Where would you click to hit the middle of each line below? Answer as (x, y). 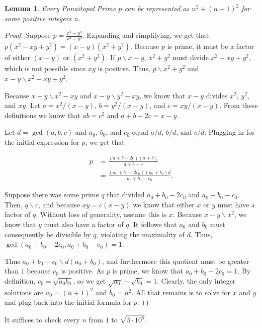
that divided (126, 195)
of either (17, 57)
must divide (191, 57)
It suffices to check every (42, 320)
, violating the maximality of (140, 234)
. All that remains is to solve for (181, 292)
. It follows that (153, 224)
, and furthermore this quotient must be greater (176, 261)
